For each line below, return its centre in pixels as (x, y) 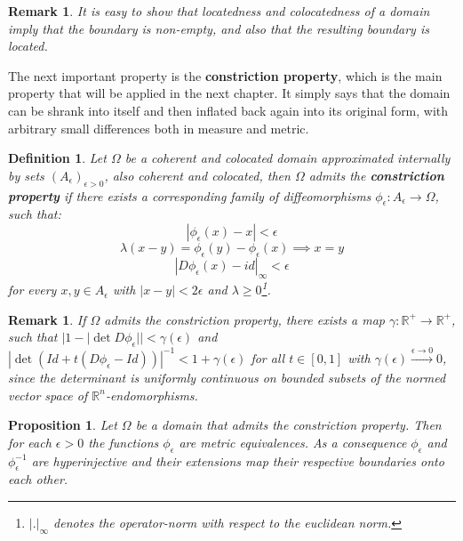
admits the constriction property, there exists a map (245, 319)
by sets (26, 175)
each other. (38, 479)
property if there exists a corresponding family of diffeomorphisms (190, 195)
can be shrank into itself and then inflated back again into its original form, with (228, 110)
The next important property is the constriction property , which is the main (225, 75)
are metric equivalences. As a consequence (293, 442)
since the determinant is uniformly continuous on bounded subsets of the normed (227, 377)
